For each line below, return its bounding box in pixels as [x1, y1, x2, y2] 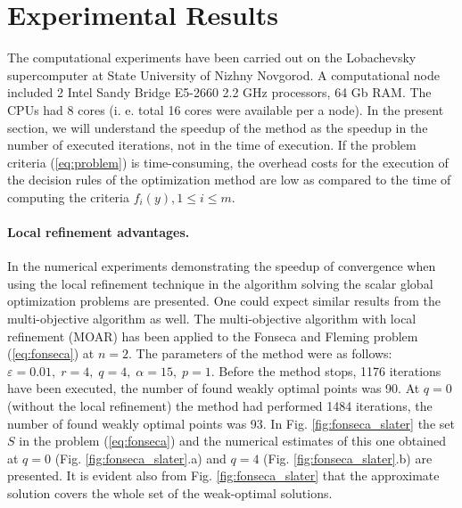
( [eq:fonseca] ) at [7, 344, 95, 363]
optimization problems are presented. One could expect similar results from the [7, 291, 441, 310]
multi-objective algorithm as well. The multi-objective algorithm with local [7, 309, 417, 328]
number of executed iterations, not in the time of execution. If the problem [7, 135, 417, 154]
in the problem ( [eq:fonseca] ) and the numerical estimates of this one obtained [19, 431, 446, 450]
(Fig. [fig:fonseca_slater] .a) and [54, 448, 227, 467]
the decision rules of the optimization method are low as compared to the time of [7, 170, 451, 189]
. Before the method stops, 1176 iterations [210, 361, 441, 380]
